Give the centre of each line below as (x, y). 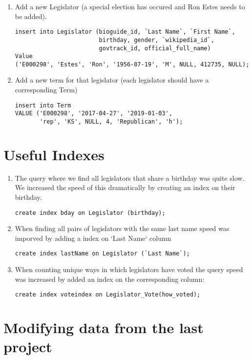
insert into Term (43, 105)
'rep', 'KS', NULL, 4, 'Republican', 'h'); (111, 121)
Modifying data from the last (104, 327)
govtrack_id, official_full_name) (155, 48)
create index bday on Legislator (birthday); (90, 213)
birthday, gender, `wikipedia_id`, (157, 40)
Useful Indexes (54, 154)
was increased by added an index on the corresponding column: (110, 279)
